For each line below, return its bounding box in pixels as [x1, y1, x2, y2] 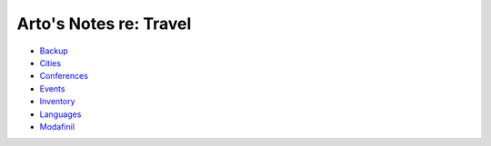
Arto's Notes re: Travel [16, 14, 192, 34]
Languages [39, 109, 82, 120]
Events [39, 83, 65, 94]
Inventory [39, 96, 76, 107]
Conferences [39, 71, 88, 82]
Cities [39, 57, 62, 68]
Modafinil [39, 121, 75, 131]
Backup [39, 45, 68, 56]
